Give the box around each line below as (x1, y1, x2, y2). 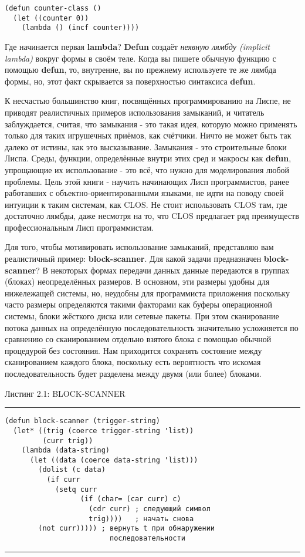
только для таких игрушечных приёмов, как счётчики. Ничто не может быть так (5, 129, 292, 141)
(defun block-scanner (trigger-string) (5, 417, 160, 426)
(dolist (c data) (38, 465, 106, 474)
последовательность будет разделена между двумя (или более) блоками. (5, 367, 262, 379)
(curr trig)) (42, 436, 93, 445)
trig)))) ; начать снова (89, 514, 194, 523)
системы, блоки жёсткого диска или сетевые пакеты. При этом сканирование (5, 310, 279, 322)
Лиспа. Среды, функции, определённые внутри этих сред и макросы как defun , (5, 152, 292, 164)
